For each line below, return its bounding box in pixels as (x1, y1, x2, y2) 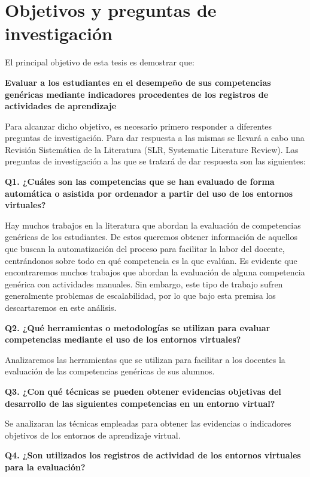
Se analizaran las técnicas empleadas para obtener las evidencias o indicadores (5, 417, 291, 430)
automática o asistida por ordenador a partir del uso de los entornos (5, 187, 293, 199)
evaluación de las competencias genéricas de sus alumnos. (5, 365, 215, 377)
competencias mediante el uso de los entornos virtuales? (5, 333, 241, 346)
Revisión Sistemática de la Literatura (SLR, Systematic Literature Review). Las (5, 143, 299, 155)
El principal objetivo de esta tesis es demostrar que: (5, 56, 194, 68)
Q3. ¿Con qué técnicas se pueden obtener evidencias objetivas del (5, 385, 281, 397)
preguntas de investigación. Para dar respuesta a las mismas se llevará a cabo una (5, 131, 305, 144)
